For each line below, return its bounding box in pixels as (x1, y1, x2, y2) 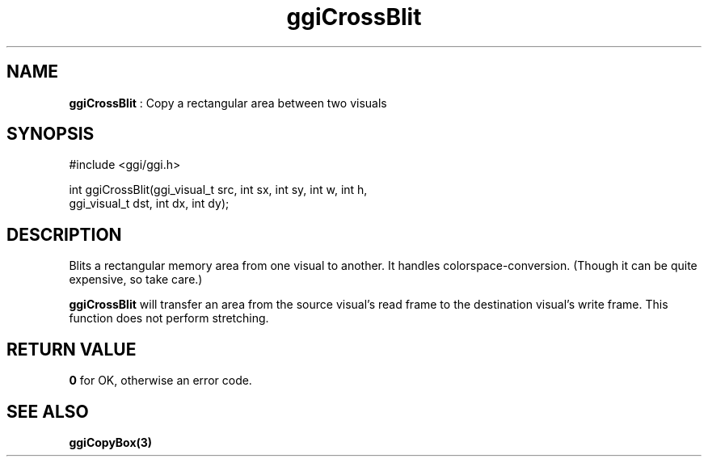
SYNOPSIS (6, 124, 95, 145)
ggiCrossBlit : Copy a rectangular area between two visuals (69, 95, 387, 110)
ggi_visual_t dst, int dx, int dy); (69, 196, 230, 211)
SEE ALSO (6, 401, 89, 422)
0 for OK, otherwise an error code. (69, 373, 252, 388)
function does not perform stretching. (69, 311, 269, 326)
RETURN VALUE (6, 339, 137, 360)
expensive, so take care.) (69, 272, 203, 287)
